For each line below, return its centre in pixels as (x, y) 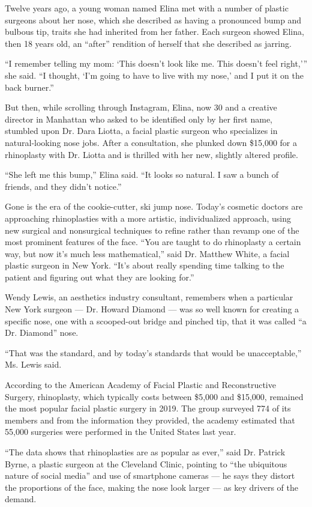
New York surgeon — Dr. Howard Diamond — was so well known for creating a (152, 309)
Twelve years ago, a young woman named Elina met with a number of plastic (147, 8)
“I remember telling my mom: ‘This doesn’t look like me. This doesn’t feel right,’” (156, 63)
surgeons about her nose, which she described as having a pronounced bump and (153, 20)
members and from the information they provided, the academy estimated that (150, 420)
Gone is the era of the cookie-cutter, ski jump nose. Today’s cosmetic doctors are (154, 206)
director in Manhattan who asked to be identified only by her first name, (139, 119)
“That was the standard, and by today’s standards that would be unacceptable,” (153, 352)
